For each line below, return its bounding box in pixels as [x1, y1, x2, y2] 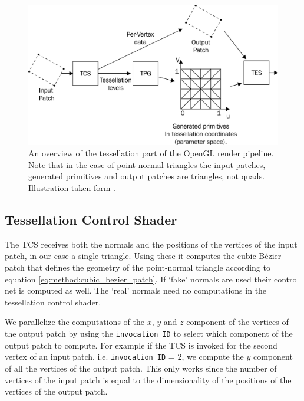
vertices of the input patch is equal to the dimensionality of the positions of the [5, 373, 292, 386]
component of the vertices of [186, 315, 289, 328]
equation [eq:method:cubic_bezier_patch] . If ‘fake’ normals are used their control [5, 272, 299, 285]
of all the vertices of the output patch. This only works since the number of [5, 361, 277, 374]
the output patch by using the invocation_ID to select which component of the [5, 327, 293, 339]
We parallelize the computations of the [5, 315, 144, 328]
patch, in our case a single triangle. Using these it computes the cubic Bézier [5, 249, 282, 262]
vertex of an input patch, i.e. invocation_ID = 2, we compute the [5, 350, 244, 363]
